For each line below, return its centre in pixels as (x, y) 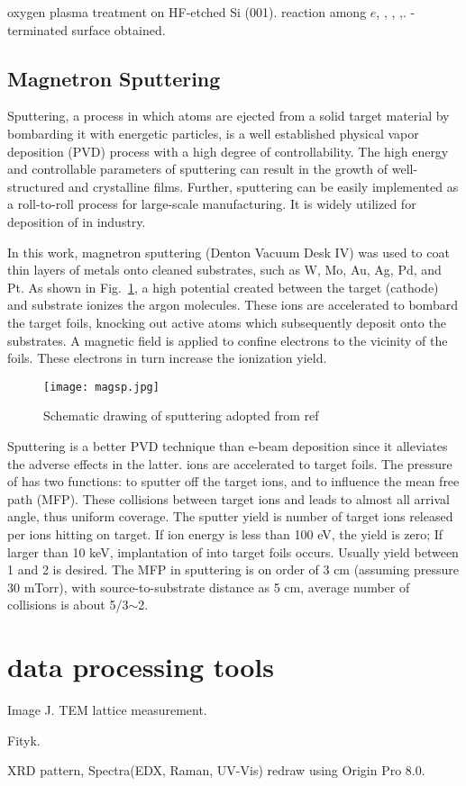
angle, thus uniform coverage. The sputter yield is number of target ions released (230, 516)
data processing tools (141, 667)
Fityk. (24, 740)
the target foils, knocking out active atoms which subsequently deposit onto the (227, 322)
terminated (37, 29)
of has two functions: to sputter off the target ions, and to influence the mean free (233, 481)
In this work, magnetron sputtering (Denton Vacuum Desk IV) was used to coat (228, 252)
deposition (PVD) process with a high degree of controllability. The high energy (228, 151)
